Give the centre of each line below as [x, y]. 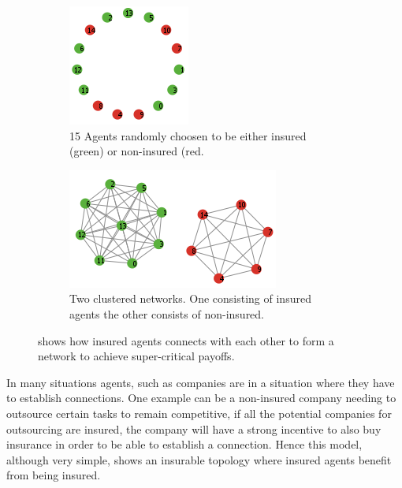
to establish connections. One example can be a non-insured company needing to [201, 398]
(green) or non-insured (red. [137, 151]
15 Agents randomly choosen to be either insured [188, 135]
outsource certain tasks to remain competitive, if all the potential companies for [199, 413]
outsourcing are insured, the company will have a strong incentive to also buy [194, 428]
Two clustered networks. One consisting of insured [190, 298]
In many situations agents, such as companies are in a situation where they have [201, 382]
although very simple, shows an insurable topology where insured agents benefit [199, 459]
